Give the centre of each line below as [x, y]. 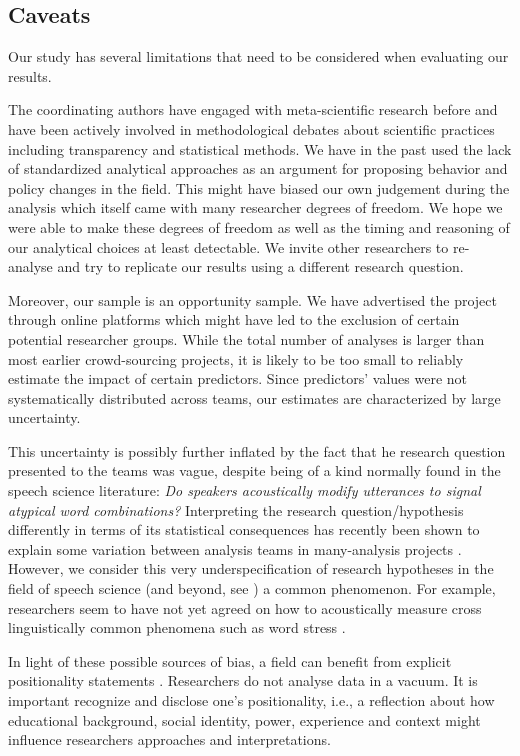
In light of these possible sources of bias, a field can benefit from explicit [230, 660]
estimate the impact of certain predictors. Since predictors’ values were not [238, 378]
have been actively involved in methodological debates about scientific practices [251, 128]
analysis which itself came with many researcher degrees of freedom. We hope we [255, 207]
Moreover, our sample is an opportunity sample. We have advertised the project [252, 299]
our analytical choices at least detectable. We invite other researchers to [228, 246]
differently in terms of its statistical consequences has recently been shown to [244, 529]
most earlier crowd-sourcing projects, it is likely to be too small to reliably [236, 358]
